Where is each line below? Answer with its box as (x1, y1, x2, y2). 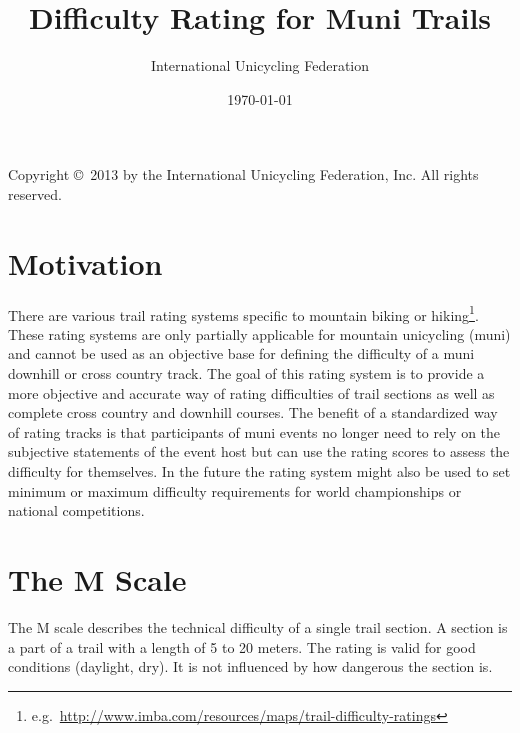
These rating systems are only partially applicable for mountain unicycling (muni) (8, 323, 511, 344)
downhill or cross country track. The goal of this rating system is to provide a (8, 363, 485, 384)
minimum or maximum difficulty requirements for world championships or (8, 480, 462, 501)
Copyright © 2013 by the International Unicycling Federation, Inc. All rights (8, 164, 479, 185)
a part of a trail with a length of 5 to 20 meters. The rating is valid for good (8, 636, 476, 657)
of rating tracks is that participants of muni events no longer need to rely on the (8, 421, 501, 442)
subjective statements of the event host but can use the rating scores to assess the (8, 441, 510, 462)
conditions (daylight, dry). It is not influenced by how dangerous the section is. (8, 656, 493, 677)
